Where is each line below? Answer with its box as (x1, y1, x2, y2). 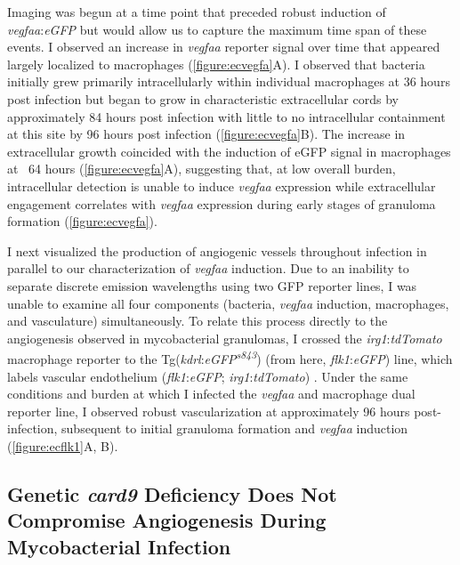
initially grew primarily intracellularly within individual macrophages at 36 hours (7, 72, 450, 91)
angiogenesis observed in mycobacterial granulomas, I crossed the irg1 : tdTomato (7, 328, 442, 347)
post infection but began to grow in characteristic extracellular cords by (7, 89, 399, 108)
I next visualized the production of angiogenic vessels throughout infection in (7, 241, 427, 260)
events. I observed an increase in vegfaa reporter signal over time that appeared (7, 37, 440, 56)
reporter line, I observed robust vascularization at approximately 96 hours (7, 401, 410, 420)
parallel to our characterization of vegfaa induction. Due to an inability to (7, 259, 409, 278)
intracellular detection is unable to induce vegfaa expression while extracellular (7, 176, 436, 195)
